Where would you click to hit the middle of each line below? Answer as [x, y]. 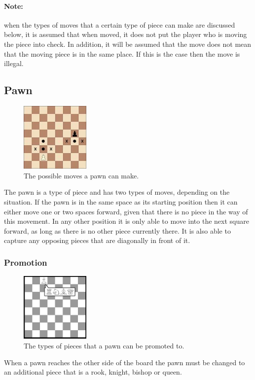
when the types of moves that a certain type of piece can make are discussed [120, 24]
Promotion [26, 262]
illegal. [14, 63]
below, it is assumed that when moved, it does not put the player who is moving [126, 34]
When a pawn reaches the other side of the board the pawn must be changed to [125, 362]
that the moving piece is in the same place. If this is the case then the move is [122, 53]
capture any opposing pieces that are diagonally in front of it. [97, 240]
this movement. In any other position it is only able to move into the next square [127, 221]
